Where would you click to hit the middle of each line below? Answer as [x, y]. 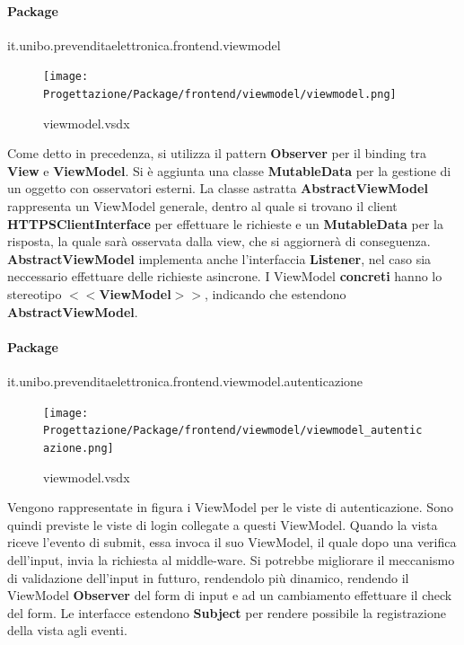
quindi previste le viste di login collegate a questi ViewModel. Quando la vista [223, 524]
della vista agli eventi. [67, 630]
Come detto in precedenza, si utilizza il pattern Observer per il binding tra [217, 153]
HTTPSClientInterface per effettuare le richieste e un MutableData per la [225, 223]
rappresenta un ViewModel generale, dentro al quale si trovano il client [202, 206]
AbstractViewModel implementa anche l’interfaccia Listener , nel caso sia [219, 258]
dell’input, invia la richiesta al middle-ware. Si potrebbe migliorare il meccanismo [231, 559]
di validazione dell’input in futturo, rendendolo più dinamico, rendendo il [208, 577]
